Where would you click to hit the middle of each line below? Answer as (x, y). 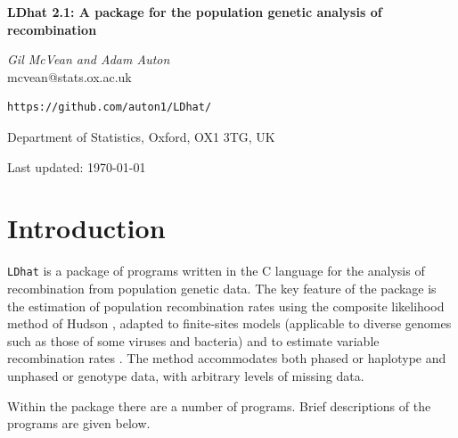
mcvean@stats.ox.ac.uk (70, 76)
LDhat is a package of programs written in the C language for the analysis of (216, 271)
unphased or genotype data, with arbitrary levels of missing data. (186, 375)
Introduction (86, 228)
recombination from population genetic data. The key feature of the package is (222, 288)
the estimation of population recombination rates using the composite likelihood (226, 306)
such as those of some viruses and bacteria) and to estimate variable (193, 340)
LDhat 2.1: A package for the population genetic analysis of (195, 12)
